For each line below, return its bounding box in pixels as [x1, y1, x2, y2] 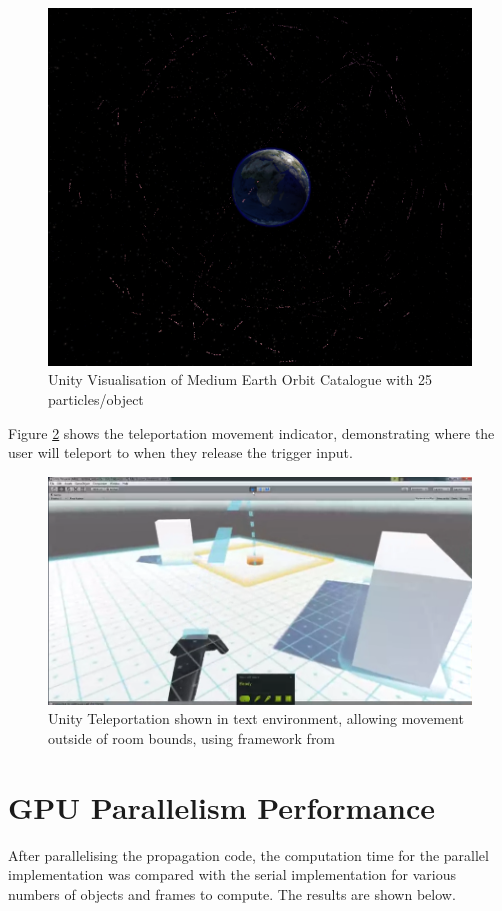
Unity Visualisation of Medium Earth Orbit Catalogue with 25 [48, 369, 432, 390]
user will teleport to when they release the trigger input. [8, 442, 353, 463]
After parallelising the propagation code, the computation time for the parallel [8, 844, 489, 865]
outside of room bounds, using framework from [48, 727, 336, 748]
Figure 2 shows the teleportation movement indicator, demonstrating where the [8, 422, 495, 443]
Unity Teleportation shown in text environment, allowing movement [48, 708, 464, 729]
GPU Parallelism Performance [8, 786, 436, 827]
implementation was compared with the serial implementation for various [8, 864, 456, 885]
